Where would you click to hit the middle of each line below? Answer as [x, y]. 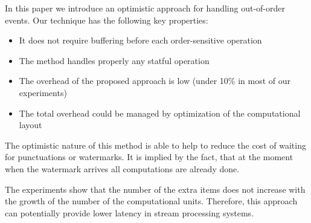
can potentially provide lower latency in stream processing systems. [130, 212]
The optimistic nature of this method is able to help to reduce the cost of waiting [155, 145]
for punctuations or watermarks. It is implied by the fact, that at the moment [149, 157]
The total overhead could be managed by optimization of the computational [160, 113]
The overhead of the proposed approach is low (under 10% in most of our [155, 81]
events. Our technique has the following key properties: [107, 20]
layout [30, 125]
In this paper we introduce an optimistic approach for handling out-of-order [145, 8]
